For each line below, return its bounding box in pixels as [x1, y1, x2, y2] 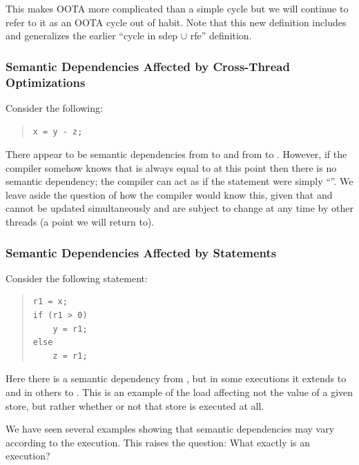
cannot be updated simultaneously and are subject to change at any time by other [6, 201, 353, 215]
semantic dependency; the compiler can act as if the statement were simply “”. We [6, 174, 353, 188]
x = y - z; [32, 126, 83, 137]
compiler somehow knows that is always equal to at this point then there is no [6, 160, 337, 175]
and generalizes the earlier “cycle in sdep [6, 28, 178, 43]
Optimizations [6, 73, 86, 90]
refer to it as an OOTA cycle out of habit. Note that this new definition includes [6, 14, 347, 29]
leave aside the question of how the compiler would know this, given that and [6, 187, 333, 201]
